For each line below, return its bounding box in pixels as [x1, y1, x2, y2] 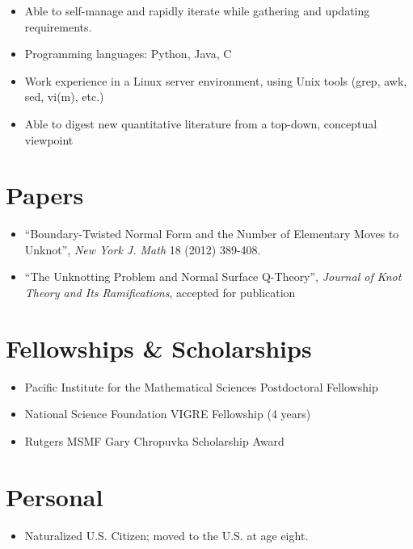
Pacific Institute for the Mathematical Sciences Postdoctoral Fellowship [24, 378, 378, 395]
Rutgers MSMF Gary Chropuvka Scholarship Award [24, 432, 284, 449]
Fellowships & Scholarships [6, 331, 312, 364]
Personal [6, 480, 103, 513]
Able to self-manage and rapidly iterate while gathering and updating [24, 2, 370, 19]
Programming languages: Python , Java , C [24, 45, 232, 62]
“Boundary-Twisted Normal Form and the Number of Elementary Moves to [24, 225, 399, 242]
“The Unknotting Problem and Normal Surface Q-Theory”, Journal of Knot [24, 268, 402, 285]
